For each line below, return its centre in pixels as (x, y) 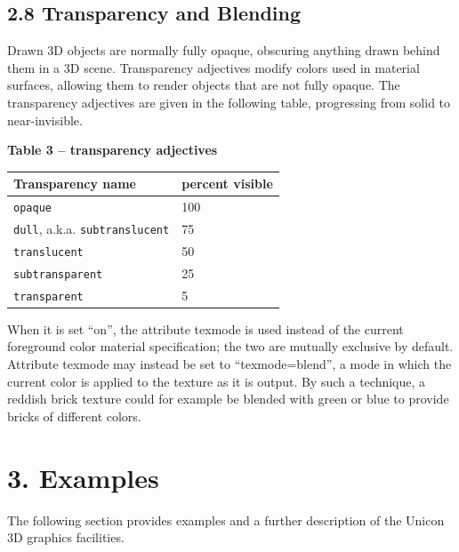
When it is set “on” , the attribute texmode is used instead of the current (205, 328)
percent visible (227, 184)
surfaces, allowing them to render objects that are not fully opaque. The (204, 85)
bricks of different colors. (74, 416)
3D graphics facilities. (66, 537)
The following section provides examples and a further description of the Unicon (226, 520)
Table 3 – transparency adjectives (113, 150)
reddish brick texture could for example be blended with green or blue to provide (228, 399)
